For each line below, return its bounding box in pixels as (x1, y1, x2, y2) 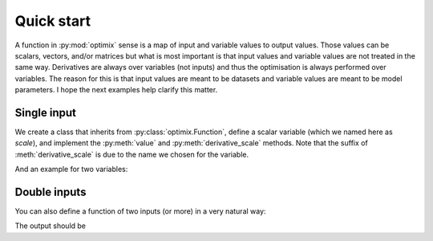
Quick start (14, 12, 91, 30)
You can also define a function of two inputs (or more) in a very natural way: (14, 206, 266, 216)
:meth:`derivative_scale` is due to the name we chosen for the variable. (14, 149, 249, 159)
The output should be (14, 221, 87, 231)
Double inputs (14, 186, 87, 198)
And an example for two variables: (14, 165, 128, 174)
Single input (14, 105, 76, 120)
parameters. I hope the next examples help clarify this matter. (14, 85, 218, 95)
